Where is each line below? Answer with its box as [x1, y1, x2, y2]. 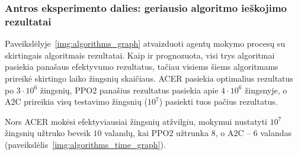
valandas [260, 127, 292, 139]
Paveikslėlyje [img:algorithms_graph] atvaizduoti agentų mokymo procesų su [5, 37, 286, 50]
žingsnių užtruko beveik [5, 127, 91, 139]
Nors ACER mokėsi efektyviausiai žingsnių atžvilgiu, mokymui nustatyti [5, 115, 267, 127]
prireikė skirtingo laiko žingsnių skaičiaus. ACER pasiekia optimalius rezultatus [5, 72, 293, 84]
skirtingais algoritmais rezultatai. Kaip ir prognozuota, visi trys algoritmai [5, 49, 275, 61]
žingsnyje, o [245, 83, 287, 96]
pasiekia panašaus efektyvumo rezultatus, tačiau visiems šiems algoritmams [5, 60, 278, 73]
